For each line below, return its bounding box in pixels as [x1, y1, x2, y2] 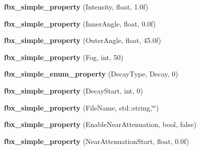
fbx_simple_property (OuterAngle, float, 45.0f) [4, 35, 161, 45]
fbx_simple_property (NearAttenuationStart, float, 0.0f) [4, 135, 189, 146]
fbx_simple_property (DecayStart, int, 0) [4, 85, 143, 95]
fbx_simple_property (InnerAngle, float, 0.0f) [4, 18, 156, 28]
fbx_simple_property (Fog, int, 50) [4, 51, 123, 62]
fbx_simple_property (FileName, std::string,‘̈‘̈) [4, 102, 159, 112]
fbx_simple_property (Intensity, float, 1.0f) [4, 1, 148, 11]
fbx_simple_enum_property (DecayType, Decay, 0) [4, 68, 178, 79]
